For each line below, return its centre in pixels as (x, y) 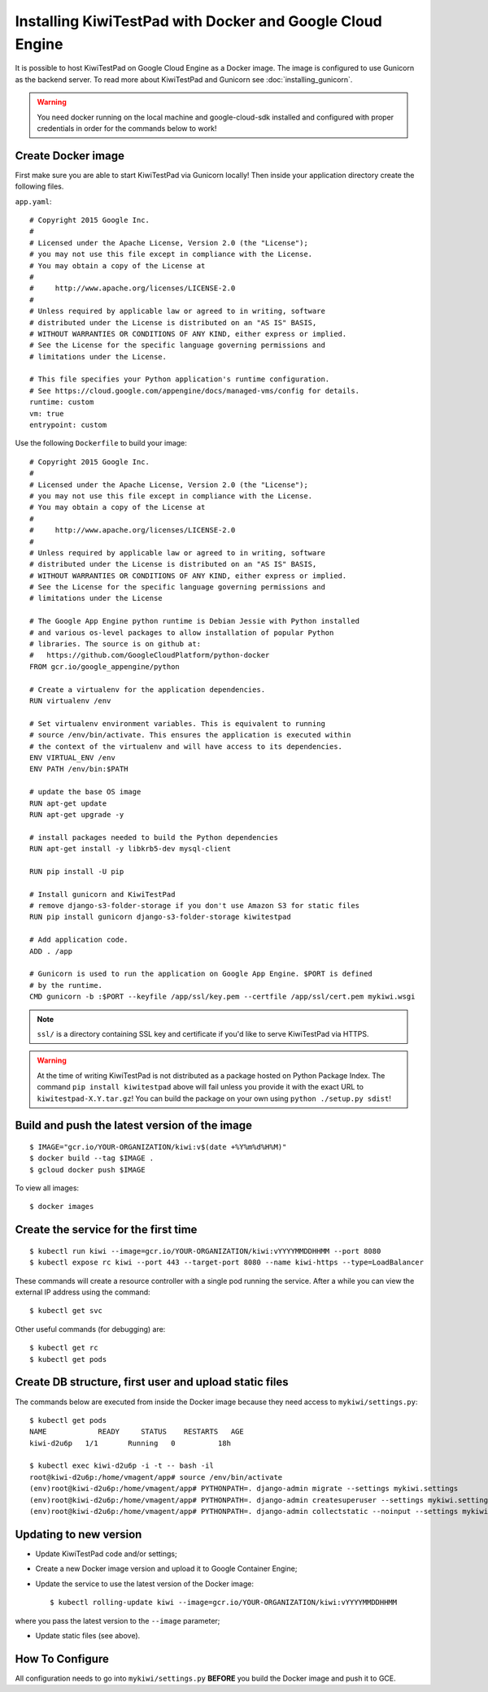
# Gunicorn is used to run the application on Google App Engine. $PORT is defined (201, 974)
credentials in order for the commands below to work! (127, 128)
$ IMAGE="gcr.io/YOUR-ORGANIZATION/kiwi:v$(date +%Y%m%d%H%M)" (158, 1147)
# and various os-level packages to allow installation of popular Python (182, 633)
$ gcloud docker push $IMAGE (87, 1170)
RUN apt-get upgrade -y (77, 814)
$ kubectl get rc (64, 1348)
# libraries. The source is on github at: (115, 644)
